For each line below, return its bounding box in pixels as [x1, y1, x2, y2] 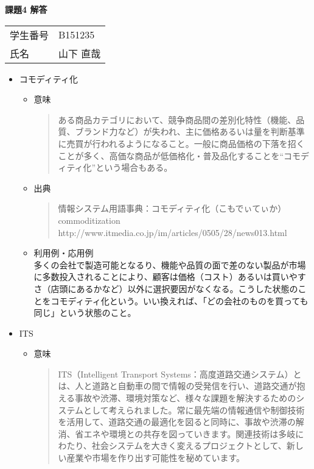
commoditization [58, 213, 120, 226]
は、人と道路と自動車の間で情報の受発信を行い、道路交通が [58, 379, 297, 392]
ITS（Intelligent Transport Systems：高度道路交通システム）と [58, 367, 302, 380]
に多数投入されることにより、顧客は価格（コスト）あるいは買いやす [33, 270, 306, 283]
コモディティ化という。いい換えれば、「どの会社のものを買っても [51, 294, 309, 307]
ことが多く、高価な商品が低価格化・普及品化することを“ [58, 149, 284, 162]
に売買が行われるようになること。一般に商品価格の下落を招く [58, 137, 305, 149]
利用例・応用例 [33, 246, 94, 259]
